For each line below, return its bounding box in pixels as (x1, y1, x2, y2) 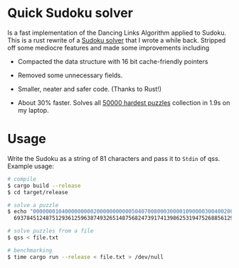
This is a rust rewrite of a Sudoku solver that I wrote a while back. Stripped (7, 35, 226, 44)
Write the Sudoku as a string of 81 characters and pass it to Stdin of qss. (7, 154, 221, 162)
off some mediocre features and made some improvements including (7, 43, 210, 52)
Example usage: (7, 162, 55, 170)
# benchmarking (7, 247, 53, 254)
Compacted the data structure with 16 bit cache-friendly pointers (17, 57, 208, 65)
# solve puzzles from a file (7, 228, 94, 235)
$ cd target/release (7, 189, 69, 196)
